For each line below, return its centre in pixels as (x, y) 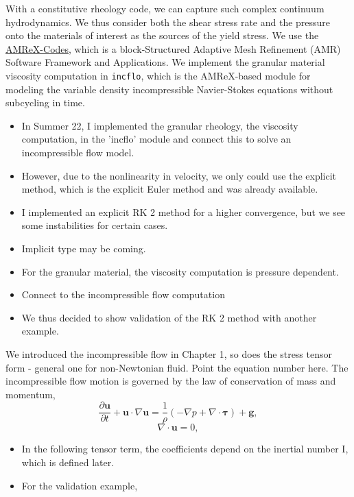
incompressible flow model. (78, 152)
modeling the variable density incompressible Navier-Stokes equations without (169, 89)
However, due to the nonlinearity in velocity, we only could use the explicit (179, 175)
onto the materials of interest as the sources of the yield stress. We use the (162, 35)
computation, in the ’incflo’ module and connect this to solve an (156, 139)
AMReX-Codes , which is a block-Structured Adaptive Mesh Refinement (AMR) (173, 48)
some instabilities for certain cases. (95, 225)
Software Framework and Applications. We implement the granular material (165, 62)
